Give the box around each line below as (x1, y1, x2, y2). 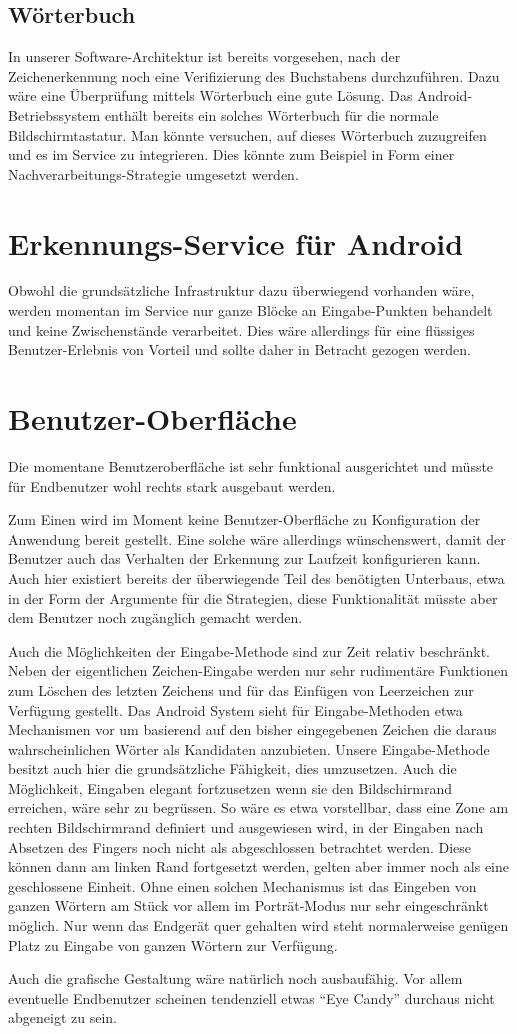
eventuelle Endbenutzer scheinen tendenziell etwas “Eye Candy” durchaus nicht (8, 987, 495, 1008)
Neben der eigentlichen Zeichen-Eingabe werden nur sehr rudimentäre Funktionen (8, 660, 509, 681)
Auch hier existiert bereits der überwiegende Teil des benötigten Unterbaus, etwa (8, 567, 505, 588)
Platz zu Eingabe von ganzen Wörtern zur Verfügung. (8, 934, 338, 955)
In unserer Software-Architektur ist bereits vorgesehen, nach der (8, 46, 401, 67)
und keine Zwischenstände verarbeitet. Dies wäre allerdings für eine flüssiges (8, 319, 475, 340)
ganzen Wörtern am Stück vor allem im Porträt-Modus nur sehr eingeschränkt (8, 895, 489, 916)
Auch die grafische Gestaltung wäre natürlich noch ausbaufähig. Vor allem (8, 968, 463, 989)
